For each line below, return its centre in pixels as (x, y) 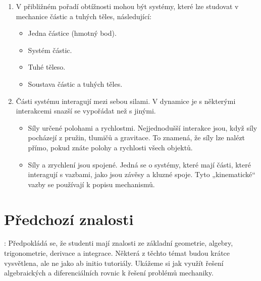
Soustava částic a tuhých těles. (75, 83)
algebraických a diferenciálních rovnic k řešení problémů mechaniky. (109, 273)
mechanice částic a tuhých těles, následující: (84, 16)
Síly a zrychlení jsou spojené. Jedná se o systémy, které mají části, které (139, 164)
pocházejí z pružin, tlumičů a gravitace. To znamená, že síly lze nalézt (137, 137)
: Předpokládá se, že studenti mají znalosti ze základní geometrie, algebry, (119, 243)
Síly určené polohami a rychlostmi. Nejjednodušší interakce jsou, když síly (143, 127)
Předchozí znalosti (69, 219)
